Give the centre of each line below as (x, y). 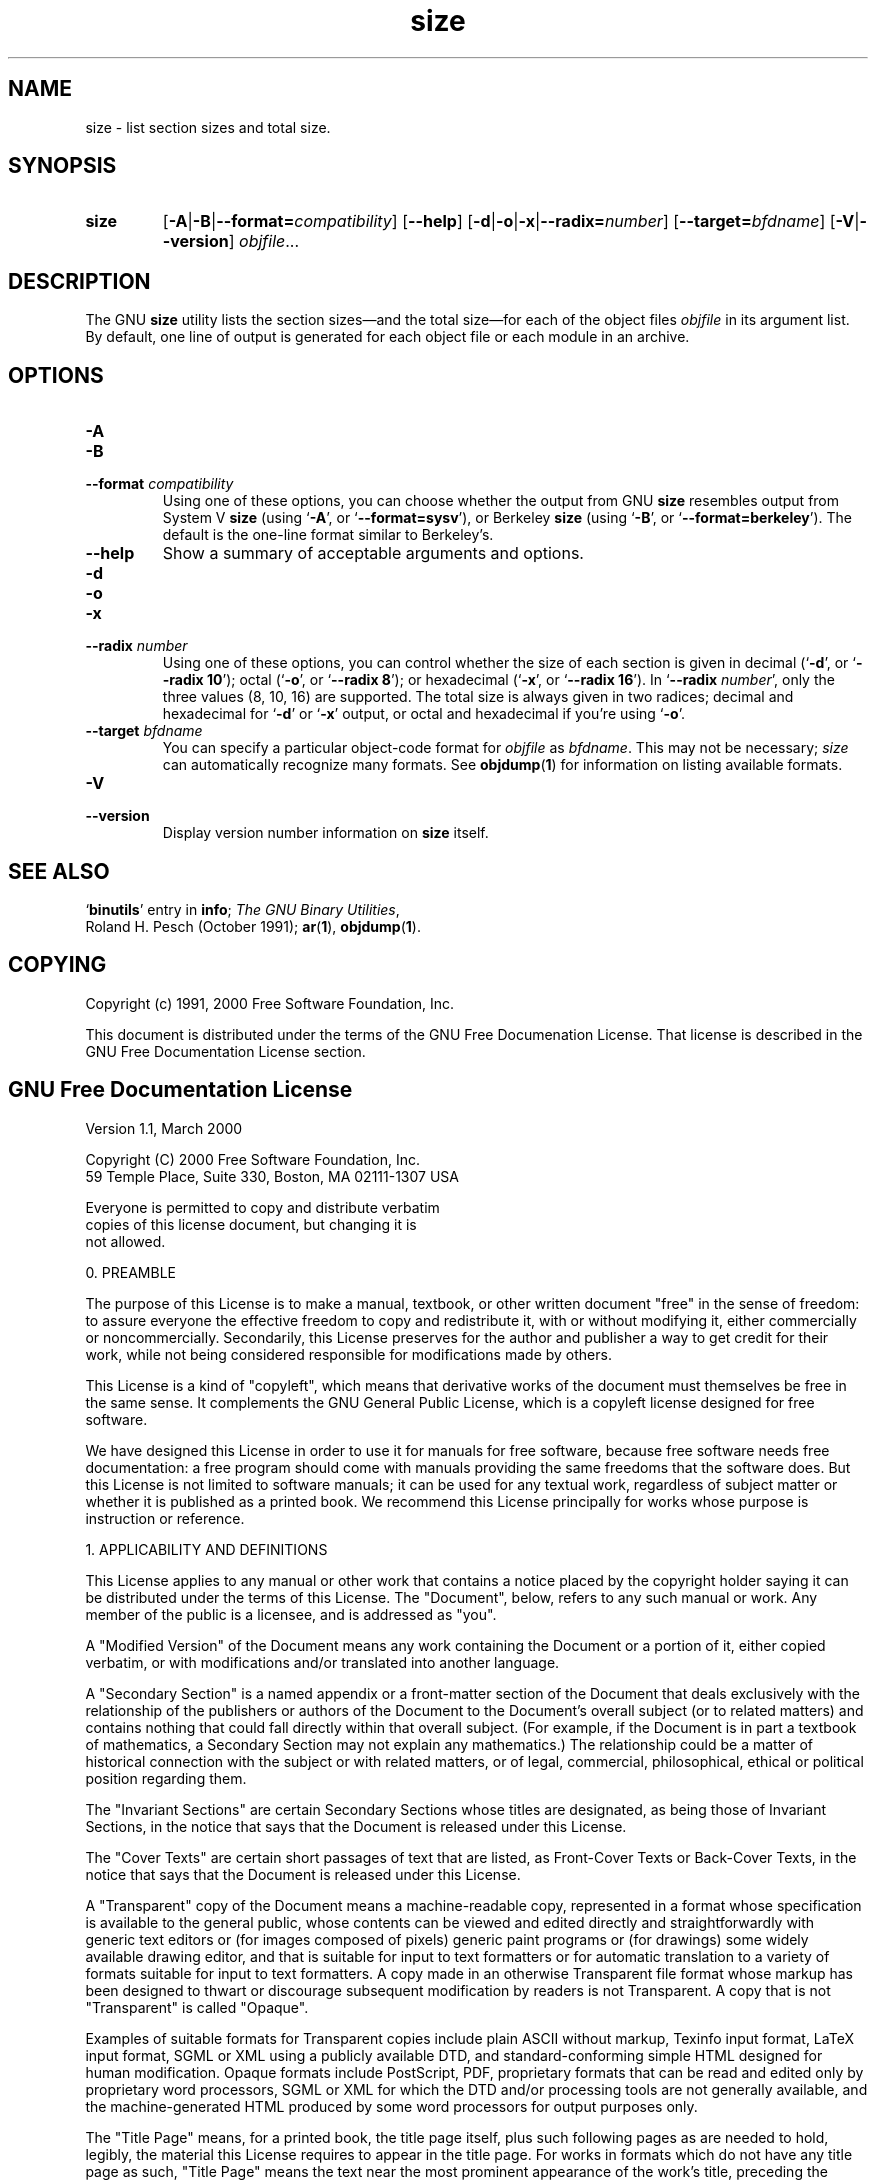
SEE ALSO (59, 871)
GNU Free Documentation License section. (225, 1051)
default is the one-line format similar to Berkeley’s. (328, 535)
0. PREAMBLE (131, 1272)
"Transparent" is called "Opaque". (197, 2007)
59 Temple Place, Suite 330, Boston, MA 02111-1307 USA (272, 1176)
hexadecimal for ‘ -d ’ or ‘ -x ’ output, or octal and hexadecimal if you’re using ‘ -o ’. (423, 714)
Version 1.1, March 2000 (164, 1128)
